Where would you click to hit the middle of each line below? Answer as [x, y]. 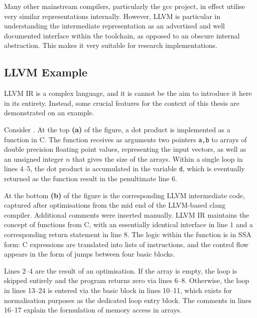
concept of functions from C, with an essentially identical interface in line [116, 224]
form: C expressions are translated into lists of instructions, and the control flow [126, 244]
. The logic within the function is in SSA [189, 234]
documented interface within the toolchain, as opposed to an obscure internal [122, 35]
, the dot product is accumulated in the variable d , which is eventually [137, 168]
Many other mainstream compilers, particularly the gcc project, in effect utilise [125, 6]
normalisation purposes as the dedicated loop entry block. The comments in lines [128, 300]
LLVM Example [46, 72]
